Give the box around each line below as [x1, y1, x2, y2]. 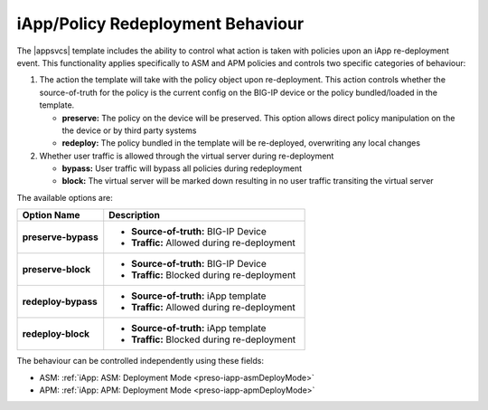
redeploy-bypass [22, 295, 99, 308]
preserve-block [22, 263, 90, 276]
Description [108, 209, 160, 222]
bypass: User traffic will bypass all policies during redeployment [61, 163, 303, 174]
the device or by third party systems [61, 125, 197, 136]
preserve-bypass [22, 231, 99, 243]
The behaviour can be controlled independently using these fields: [16, 356, 264, 367]
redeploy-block [22, 328, 90, 340]
